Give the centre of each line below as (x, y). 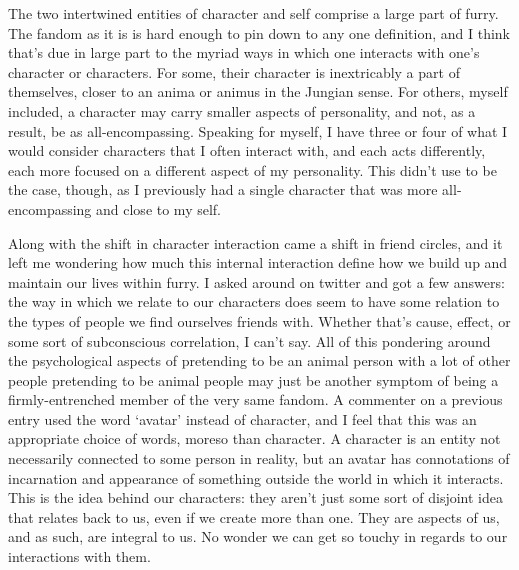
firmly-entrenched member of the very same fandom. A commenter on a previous (255, 399)
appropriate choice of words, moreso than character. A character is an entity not (254, 438)
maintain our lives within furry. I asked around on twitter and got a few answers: (256, 281)
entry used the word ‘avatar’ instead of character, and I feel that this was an (242, 418)
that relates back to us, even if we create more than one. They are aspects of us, (254, 516)
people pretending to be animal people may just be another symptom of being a (253, 379)
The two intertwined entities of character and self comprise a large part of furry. (253, 13)
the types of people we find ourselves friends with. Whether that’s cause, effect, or (259, 320)
